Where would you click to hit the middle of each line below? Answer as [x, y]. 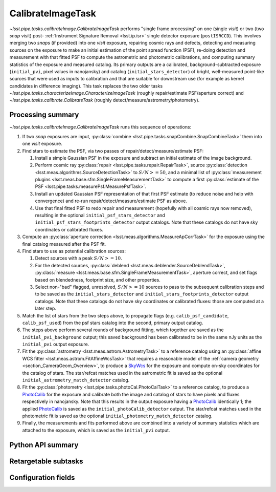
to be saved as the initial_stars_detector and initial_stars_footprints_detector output [142, 294]
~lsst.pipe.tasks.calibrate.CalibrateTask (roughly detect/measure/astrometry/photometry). [105, 100]
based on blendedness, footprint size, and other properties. [98, 280]
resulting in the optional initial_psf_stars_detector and [100, 216]
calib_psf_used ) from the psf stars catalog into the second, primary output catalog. [113, 323]
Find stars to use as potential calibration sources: [74, 251]
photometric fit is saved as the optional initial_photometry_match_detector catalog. [117, 416]
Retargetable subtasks [47, 461]
